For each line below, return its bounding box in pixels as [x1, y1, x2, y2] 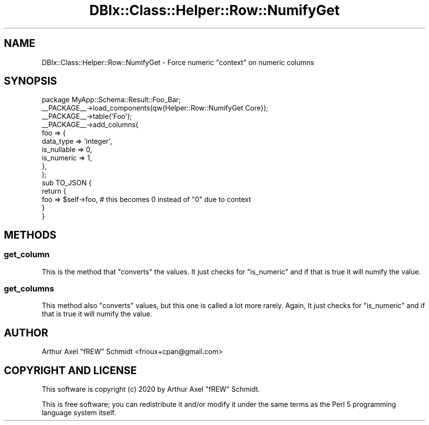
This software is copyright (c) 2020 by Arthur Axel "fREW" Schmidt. [42, 385, 260, 394]
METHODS [4, 228, 57, 241]
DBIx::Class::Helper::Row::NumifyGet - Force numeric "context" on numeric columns [42, 58, 314, 67]
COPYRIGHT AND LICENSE [4, 364, 137, 377]
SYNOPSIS [4, 75, 57, 88]
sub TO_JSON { [42, 179, 92, 187]
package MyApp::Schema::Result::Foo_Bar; [42, 95, 181, 104]
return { [42, 187, 67, 196]
